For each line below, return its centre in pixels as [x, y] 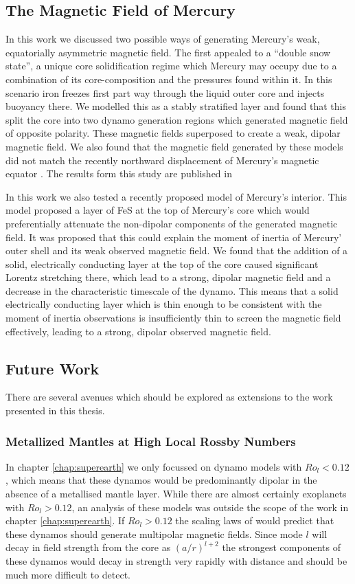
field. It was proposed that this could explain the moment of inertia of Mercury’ [174, 237]
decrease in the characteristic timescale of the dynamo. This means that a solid [172, 290]
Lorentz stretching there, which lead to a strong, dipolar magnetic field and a [168, 277]
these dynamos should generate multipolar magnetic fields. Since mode [154, 534]
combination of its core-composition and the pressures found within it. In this [169, 79]
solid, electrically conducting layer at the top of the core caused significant [162, 263]
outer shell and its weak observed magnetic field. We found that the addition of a [177, 250]
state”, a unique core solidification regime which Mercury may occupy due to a [171, 66]
